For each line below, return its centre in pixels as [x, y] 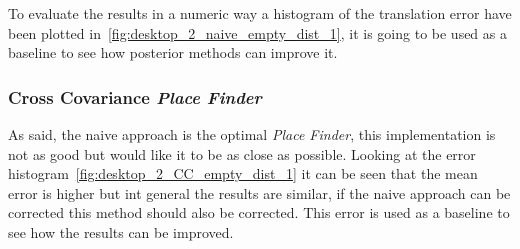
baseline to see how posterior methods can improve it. [173, 52]
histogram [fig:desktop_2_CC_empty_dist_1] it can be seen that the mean [243, 173]
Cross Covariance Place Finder [135, 96]
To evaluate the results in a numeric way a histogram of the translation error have [260, 13]
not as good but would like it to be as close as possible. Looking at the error [242, 153]
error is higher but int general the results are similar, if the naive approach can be [259, 192]
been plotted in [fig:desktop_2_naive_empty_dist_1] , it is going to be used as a [257, 32]
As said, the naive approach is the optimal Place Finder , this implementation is [252, 134]
